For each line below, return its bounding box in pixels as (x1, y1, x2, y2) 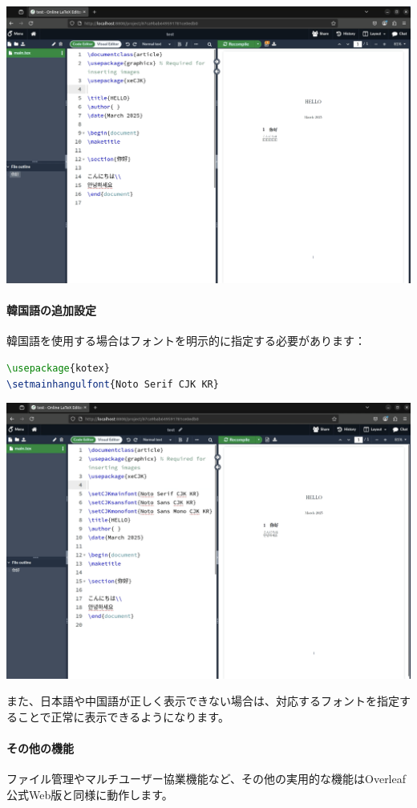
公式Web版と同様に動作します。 (6, 786, 173, 802)
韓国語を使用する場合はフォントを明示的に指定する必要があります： (6, 332, 366, 349)
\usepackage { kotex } (6, 363, 110, 374)
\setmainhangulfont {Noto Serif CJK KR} (6, 378, 219, 390)
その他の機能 (6, 740, 74, 757)
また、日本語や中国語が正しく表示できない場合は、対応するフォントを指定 (6, 692, 399, 709)
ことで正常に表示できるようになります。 (17, 708, 229, 725)
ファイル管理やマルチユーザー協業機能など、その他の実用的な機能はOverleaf (6, 770, 407, 787)
